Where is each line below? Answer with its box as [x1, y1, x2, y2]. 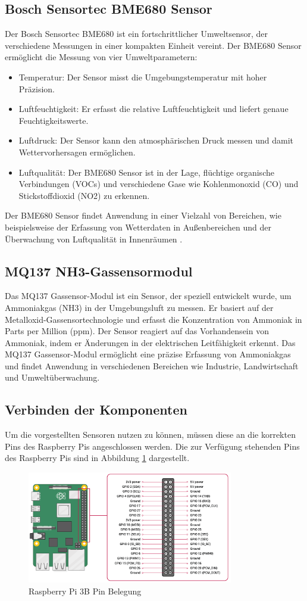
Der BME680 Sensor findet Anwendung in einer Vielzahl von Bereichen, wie [5, 209, 281, 222]
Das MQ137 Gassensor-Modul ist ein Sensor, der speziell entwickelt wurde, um [5, 289, 292, 302]
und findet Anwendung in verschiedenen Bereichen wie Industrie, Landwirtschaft [5, 359, 299, 372]
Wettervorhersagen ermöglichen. [18, 145, 136, 158]
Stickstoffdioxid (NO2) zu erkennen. [18, 189, 150, 201]
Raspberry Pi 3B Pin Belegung [29, 584, 142, 597]
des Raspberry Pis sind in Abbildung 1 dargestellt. [5, 451, 190, 464]
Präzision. [18, 82, 55, 95]
